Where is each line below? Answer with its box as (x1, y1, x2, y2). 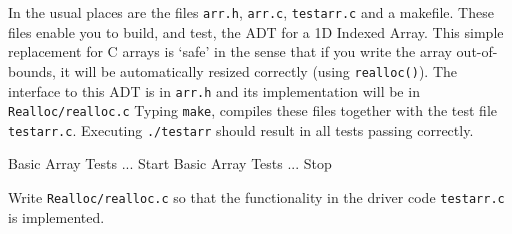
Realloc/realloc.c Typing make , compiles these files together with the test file (8, 100, 497, 121)
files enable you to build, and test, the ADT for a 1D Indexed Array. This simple (8, 21, 504, 42)
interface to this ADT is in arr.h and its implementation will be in (8, 80, 420, 101)
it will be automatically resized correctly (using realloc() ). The (60, 60, 458, 81)
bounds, (8, 60, 56, 81)
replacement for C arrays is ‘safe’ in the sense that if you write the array (8, 41, 452, 62)
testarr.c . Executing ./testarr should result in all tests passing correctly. (8, 119, 474, 140)
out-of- (456, 41, 498, 62)
